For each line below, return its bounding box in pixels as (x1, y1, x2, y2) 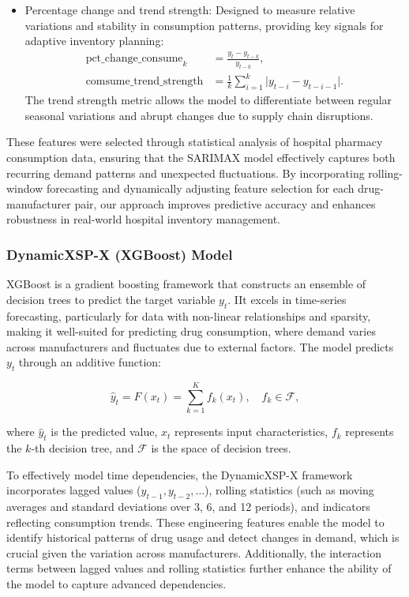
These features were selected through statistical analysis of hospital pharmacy (6, 133, 383, 150)
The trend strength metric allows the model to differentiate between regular (24, 92, 392, 108)
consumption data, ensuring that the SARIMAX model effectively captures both (6, 148, 396, 165)
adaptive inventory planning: (24, 32, 164, 49)
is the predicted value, (51, 423, 158, 440)
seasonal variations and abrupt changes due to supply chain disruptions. (24, 107, 373, 123)
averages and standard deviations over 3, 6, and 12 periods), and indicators (6, 498, 370, 515)
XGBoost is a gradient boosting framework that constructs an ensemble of (6, 276, 366, 292)
